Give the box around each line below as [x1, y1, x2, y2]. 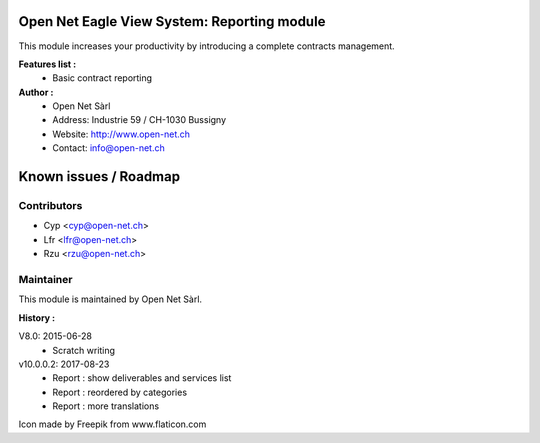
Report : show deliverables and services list [52, 372, 232, 384]
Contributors [18, 199, 83, 213]
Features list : [18, 58, 77, 70]
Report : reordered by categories [52, 386, 188, 398]
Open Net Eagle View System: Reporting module [18, 13, 326, 30]
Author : [18, 86, 54, 98]
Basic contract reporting [52, 72, 153, 84]
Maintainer [18, 272, 73, 286]
